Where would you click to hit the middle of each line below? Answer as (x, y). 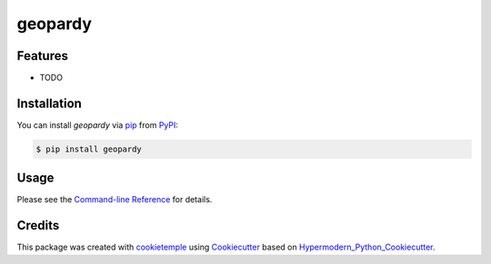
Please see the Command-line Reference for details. (115, 200)
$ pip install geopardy (89, 149)
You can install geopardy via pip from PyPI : (98, 125)
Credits (38, 225)
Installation (49, 103)
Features (42, 56)
